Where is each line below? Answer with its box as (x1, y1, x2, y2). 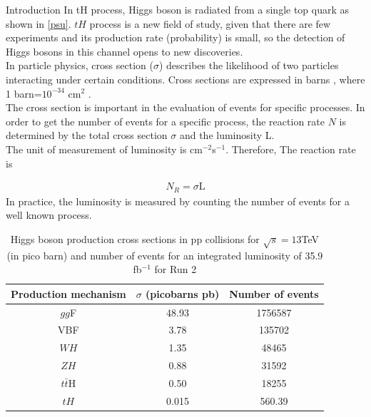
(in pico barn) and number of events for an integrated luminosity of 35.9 (6, 247, 323, 262)
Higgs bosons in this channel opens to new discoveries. (6, 43, 243, 58)
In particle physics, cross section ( (6, 58, 153, 73)
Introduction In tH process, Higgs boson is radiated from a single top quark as (6, 2, 350, 16)
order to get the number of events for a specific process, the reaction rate (6, 113, 325, 128)
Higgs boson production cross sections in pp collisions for (10, 231, 260, 246)
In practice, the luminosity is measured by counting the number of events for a (6, 193, 350, 208)
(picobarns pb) (146, 286, 220, 301)
